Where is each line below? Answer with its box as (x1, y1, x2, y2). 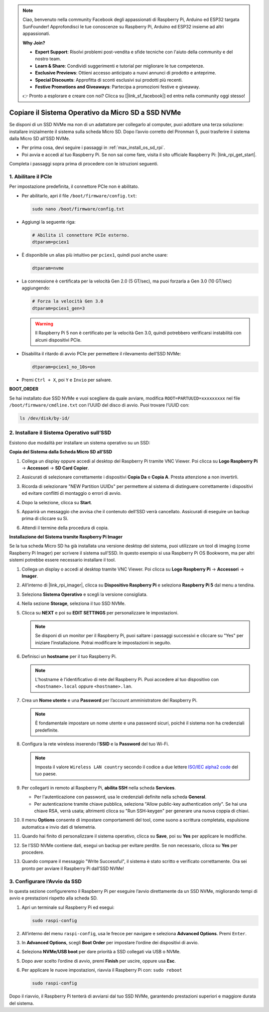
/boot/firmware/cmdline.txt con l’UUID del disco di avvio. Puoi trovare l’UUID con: (9, 402, 190, 408)
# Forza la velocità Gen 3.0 (32, 298, 104, 304)
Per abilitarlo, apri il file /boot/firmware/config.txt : (21, 192, 137, 199)
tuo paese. (35, 771, 57, 777)
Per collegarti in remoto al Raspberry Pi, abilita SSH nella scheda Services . (21, 785, 176, 791)
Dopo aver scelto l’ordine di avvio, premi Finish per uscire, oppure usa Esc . (21, 958, 176, 964)
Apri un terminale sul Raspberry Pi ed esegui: (21, 904, 115, 910)
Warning (35, 320, 53, 326)
